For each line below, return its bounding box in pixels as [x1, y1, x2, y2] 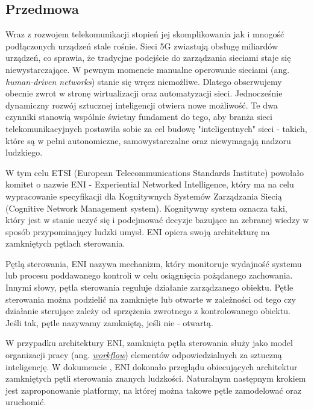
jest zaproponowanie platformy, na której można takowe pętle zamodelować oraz [5, 383, 301, 396]
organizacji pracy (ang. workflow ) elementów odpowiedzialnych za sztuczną [5, 348, 282, 361]
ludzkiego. [5, 146, 43, 159]
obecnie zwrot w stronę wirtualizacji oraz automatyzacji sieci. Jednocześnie [5, 87, 283, 99]
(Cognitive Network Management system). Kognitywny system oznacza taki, [5, 201, 287, 214]
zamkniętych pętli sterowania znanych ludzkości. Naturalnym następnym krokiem [5, 372, 306, 385]
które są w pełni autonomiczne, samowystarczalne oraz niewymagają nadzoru [5, 134, 291, 147]
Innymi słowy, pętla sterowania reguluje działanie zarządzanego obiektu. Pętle [5, 281, 294, 294]
